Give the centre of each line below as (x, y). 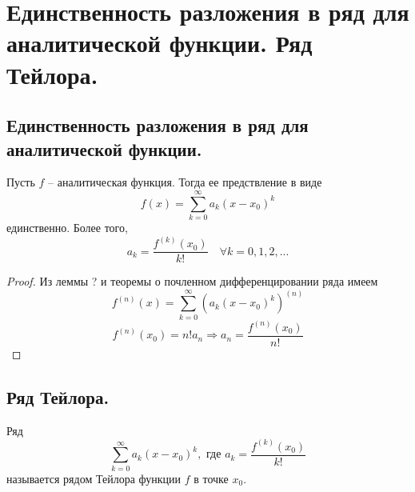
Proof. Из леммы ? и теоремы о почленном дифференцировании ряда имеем (192, 281)
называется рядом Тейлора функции (94, 478)
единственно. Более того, (67, 228)
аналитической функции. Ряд (160, 43)
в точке (211, 478)
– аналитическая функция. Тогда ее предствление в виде (185, 182)
